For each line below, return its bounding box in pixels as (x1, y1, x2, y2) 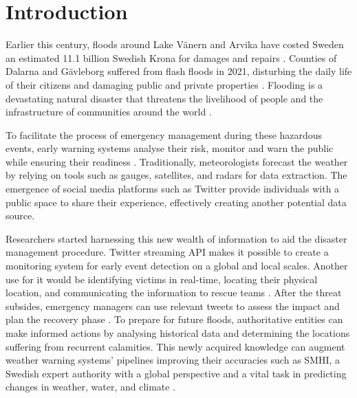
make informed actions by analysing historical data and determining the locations (6, 326, 350, 340)
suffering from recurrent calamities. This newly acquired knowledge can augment (6, 339, 345, 353)
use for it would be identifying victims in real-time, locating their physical (6, 272, 318, 286)
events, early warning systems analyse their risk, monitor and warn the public (6, 141, 334, 155)
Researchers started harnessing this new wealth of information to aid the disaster (6, 231, 347, 245)
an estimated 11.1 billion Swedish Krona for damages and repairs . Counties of (6, 50, 337, 65)
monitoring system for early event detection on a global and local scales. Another (6, 258, 348, 273)
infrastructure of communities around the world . (6, 104, 212, 119)
